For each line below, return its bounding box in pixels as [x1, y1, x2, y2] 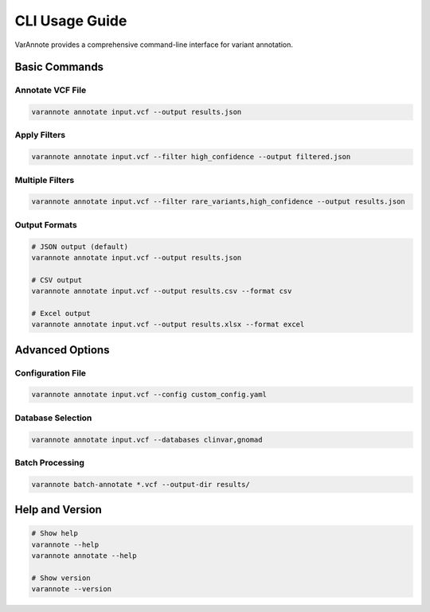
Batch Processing [14, 457, 85, 468]
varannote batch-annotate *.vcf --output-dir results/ [31, 480, 250, 489]
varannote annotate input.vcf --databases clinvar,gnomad [31, 435, 263, 444]
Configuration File [14, 367, 87, 378]
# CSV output [31, 275, 83, 284]
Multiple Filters [14, 174, 75, 185]
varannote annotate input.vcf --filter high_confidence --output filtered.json [31, 152, 351, 162]
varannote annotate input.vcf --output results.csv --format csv [31, 287, 292, 296]
